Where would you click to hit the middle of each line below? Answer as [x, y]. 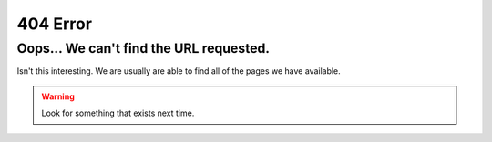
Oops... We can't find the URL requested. [143, 48]
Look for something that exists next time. [118, 113]
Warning [58, 96]
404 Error [55, 24]
